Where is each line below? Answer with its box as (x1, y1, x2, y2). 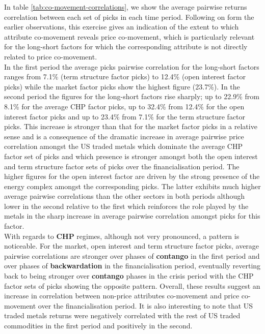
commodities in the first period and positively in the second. (4, 320, 193, 330)
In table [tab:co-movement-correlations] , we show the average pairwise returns (4, 2, 247, 12)
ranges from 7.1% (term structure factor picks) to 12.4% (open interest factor (4, 71, 246, 82)
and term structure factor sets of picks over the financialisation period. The (4, 161, 240, 171)
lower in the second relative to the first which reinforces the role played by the (4, 200, 249, 211)
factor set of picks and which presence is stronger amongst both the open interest (4, 150, 258, 161)
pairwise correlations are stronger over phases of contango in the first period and (4, 250, 260, 261)
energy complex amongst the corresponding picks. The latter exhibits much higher (4, 180, 261, 191)
